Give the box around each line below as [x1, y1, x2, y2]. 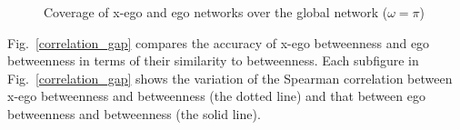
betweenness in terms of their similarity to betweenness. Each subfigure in [7, 51, 419, 70]
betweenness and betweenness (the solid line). [7, 104, 261, 123]
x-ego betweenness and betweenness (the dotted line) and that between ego [7, 86, 425, 105]
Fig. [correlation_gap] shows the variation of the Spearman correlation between [7, 68, 453, 87]
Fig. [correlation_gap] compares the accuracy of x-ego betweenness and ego [7, 33, 430, 52]
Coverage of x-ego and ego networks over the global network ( [44, 3, 388, 21]
